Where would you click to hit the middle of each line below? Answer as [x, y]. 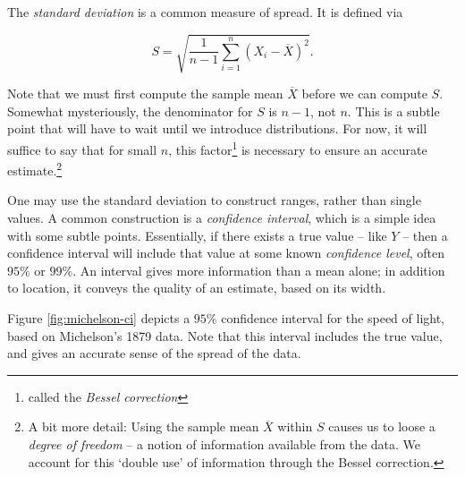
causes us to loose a [382, 426]
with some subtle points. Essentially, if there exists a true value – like [197, 235]
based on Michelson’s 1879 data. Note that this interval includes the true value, [225, 335]
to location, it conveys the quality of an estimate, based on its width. [197, 288]
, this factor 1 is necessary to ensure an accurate [298, 148]
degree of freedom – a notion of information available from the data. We [224, 443]
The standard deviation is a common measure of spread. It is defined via [205, 12]
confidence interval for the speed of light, [333, 317]
